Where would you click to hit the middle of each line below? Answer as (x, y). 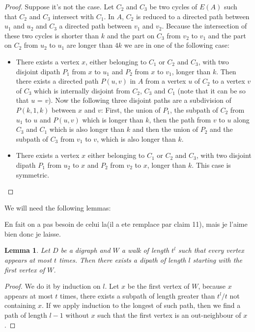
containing (20, 305)
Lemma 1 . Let (27, 250)
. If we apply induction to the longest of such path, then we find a (141, 305)
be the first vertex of (158, 286)
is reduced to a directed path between (193, 16)
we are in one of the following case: (177, 45)
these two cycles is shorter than (52, 35)
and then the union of (165, 129)
